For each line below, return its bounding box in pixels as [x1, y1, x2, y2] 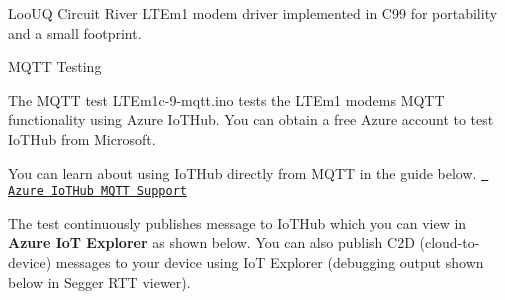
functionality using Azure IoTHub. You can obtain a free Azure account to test [8, 109, 494, 130]
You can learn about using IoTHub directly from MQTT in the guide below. [8, 162, 477, 183]
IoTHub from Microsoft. [8, 128, 156, 149]
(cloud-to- [419, 232, 480, 253]
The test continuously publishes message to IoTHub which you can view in [8, 212, 467, 233]
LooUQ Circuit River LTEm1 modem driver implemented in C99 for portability [8, 3, 498, 23]
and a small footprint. [8, 22, 142, 43]
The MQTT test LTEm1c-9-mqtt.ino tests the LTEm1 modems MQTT [8, 89, 445, 110]
